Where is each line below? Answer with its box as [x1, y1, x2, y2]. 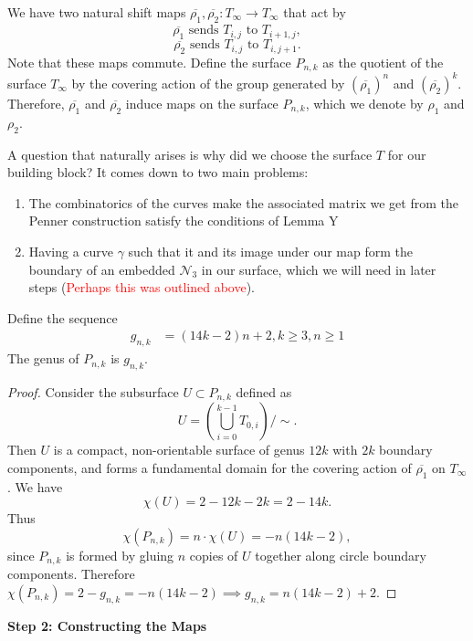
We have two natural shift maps [7, 3, 186, 21]
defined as [236, 382, 292, 401]
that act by [283, 3, 346, 21]
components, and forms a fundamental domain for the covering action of [7, 457, 412, 477]
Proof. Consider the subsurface [7, 382, 179, 401]
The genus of [7, 349, 79, 368]
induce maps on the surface [125, 93, 279, 112]
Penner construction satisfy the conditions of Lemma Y [28, 211, 339, 230]
